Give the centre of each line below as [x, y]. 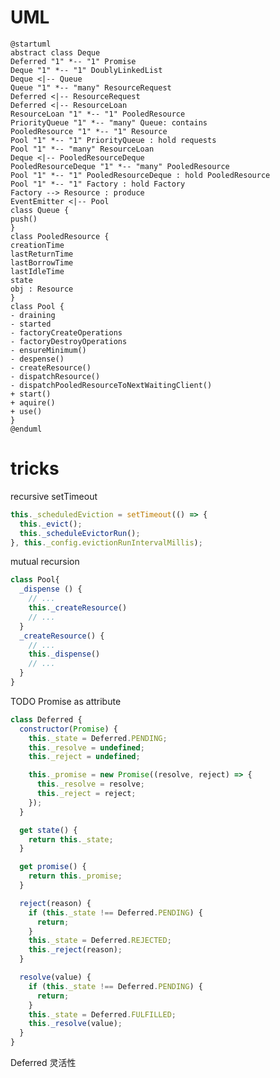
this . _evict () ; [51, 524]
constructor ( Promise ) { [68, 729]
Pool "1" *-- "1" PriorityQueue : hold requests [113, 140]
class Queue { [40, 210]
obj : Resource [42, 289]
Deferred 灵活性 [43, 1062]
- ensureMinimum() [48, 350]
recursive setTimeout [54, 496]
